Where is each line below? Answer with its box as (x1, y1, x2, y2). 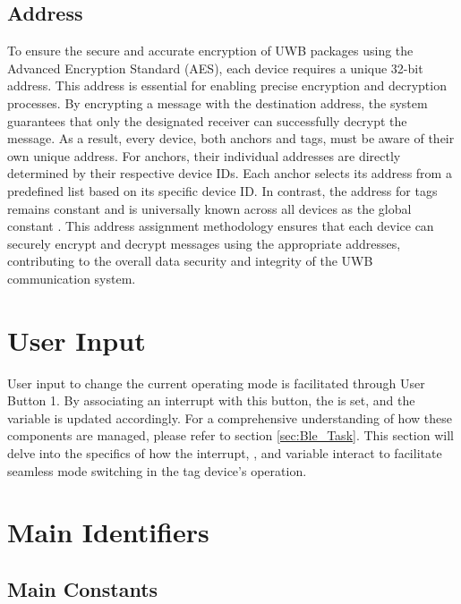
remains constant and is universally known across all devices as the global (7, 199, 412, 217)
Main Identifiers (7, 514, 209, 550)
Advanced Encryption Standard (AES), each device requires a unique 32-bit (7, 58, 423, 77)
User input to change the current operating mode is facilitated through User (7, 373, 425, 392)
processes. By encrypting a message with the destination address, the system (7, 93, 428, 112)
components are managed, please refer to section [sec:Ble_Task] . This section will (7, 426, 454, 445)
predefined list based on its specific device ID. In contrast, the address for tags (7, 181, 438, 200)
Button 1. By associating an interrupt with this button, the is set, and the (7, 391, 415, 410)
